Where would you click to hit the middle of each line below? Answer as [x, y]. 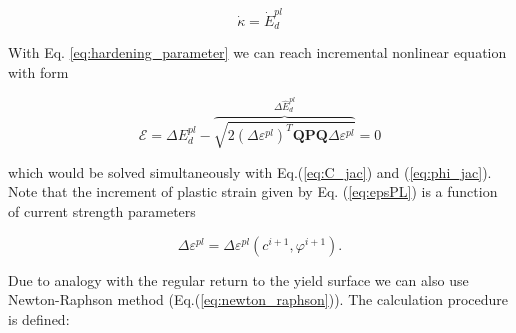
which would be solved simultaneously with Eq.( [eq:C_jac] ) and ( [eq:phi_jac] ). [250, 171]
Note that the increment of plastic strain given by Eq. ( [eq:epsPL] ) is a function [253, 191]
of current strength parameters [102, 211]
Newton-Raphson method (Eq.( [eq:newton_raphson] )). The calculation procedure [258, 299]
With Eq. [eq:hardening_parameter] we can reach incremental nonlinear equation [257, 52]
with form [38, 71]
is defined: [39, 318]
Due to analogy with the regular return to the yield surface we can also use [238, 279]
